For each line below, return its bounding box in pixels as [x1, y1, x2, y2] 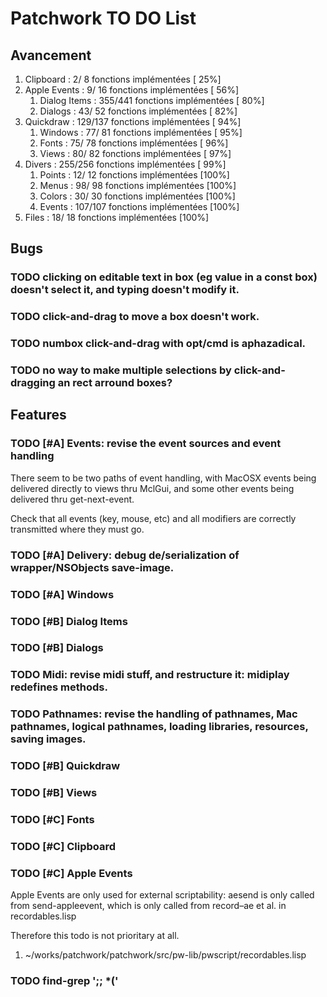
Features [10, 407, 67, 424]
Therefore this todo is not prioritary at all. [10, 930, 180, 942]
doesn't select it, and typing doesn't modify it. [10, 283, 240, 297]
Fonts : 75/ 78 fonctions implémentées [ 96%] [39, 137, 229, 149]
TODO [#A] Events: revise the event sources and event [10, 437, 282, 451]
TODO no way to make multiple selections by [10, 363, 232, 377]
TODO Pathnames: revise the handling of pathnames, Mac [10, 707, 298, 721]
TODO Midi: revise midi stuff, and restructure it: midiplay [10, 668, 290, 682]
